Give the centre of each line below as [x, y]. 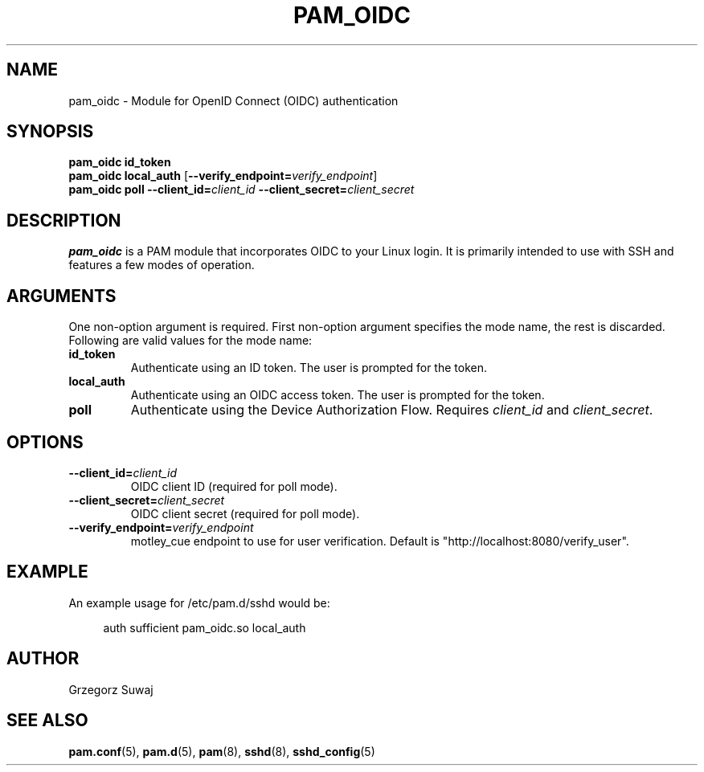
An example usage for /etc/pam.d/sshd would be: [199, 602]
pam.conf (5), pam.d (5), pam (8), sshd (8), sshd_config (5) [222, 751]
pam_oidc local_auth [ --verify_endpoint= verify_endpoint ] [223, 176]
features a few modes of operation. [162, 265]
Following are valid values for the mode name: [190, 341]
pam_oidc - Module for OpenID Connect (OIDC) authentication [233, 100]
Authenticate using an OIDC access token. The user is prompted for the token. [338, 395]
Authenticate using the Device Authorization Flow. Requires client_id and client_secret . [392, 410]
